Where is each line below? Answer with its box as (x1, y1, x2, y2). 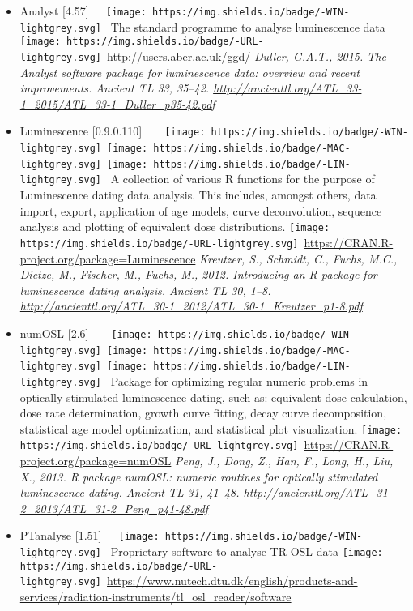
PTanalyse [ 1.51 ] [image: (19, 527, 160, 544)
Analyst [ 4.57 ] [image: (19, 2, 147, 19)
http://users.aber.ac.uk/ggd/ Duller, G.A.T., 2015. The (107, 47, 386, 64)
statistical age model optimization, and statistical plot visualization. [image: (19, 420, 402, 437)
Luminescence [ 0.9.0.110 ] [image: (19, 122, 206, 139)
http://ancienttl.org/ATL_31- (243, 484, 392, 501)
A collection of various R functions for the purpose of (110, 170, 375, 187)
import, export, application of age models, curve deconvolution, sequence (19, 202, 382, 219)
